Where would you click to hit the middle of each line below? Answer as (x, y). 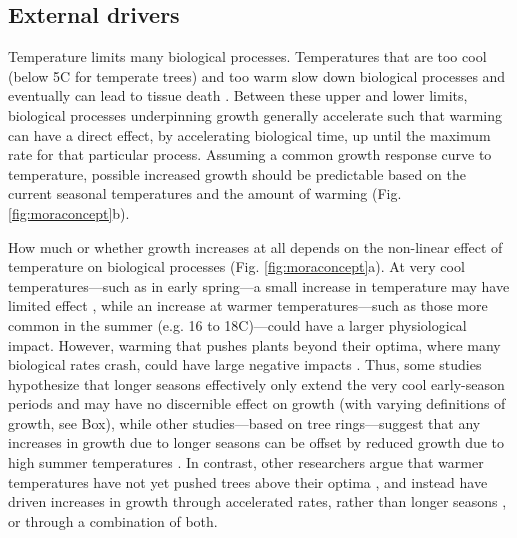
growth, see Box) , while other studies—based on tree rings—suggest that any (244, 422)
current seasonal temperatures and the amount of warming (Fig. (205, 193)
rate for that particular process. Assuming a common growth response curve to (250, 154)
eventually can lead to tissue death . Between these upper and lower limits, (238, 95)
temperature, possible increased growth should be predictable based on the (237, 173)
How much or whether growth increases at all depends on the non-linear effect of (255, 246)
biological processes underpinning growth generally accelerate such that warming (255, 114)
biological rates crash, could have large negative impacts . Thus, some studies (245, 364)
